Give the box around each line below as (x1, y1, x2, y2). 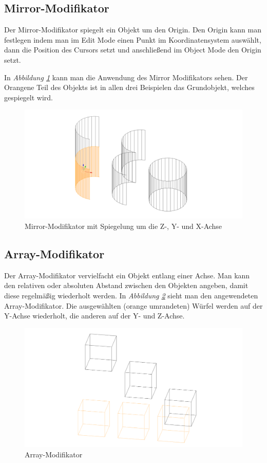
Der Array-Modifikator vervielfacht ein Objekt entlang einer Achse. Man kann (4, 270, 250, 280)
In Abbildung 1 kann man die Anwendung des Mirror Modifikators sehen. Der (4, 72, 248, 82)
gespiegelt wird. (4, 92, 53, 102)
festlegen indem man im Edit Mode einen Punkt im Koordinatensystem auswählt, (4, 34, 261, 45)
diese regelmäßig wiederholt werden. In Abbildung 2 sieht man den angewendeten (4, 290, 258, 300)
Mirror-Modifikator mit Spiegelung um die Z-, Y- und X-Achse (25, 220, 222, 231)
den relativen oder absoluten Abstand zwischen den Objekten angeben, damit (4, 280, 249, 291)
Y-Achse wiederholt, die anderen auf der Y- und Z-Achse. (4, 310, 185, 321)
